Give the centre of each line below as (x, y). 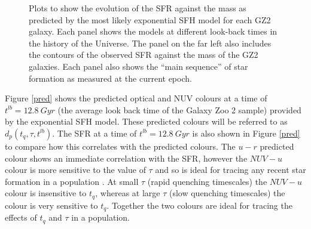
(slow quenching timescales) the (227, 193)
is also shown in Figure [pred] (246, 133)
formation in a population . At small (72, 181)
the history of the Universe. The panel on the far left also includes (150, 43)
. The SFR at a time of (94, 133)
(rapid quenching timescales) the (207, 181)
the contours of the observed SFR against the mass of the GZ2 (144, 55)
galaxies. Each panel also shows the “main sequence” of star (138, 66)
